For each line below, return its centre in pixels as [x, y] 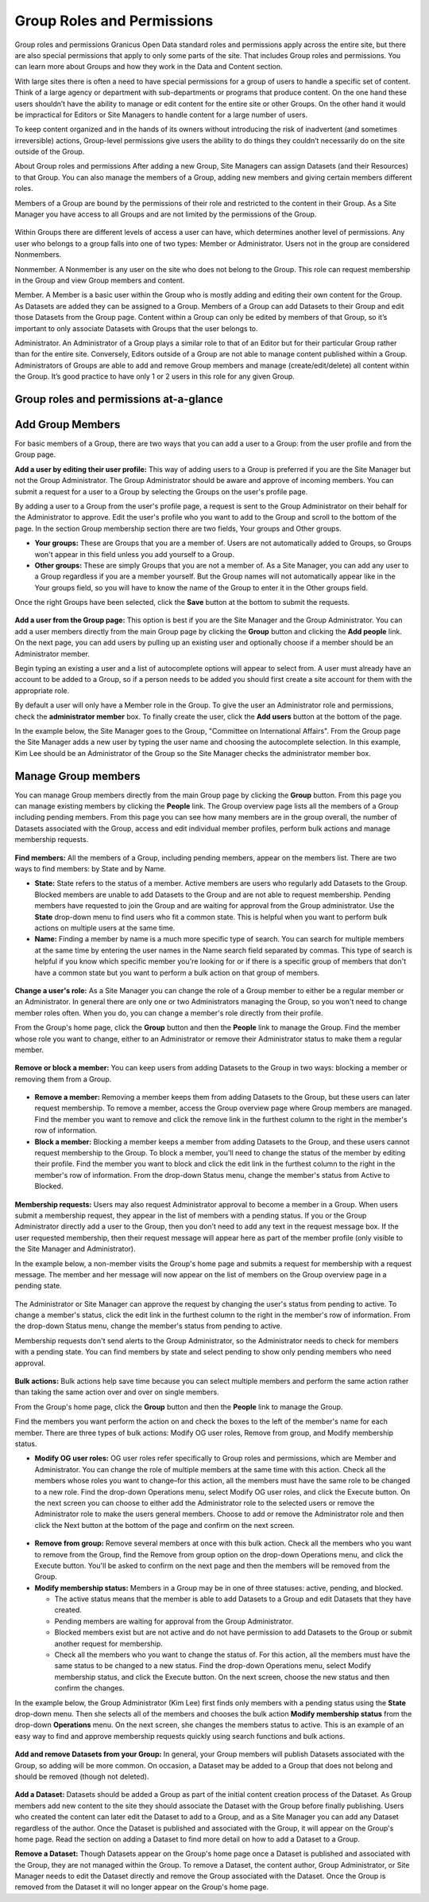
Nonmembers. [38, 255]
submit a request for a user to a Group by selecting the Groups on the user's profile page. [161, 491]
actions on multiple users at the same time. [105, 928]
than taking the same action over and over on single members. [117, 1392]
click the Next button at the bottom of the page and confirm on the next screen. [165, 1525]
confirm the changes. [89, 1688]
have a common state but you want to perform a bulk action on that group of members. [177, 972]
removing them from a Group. [63, 1079]
